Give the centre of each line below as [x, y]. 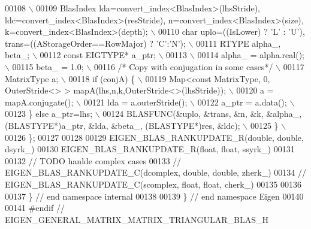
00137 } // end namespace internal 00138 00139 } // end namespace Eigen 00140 [154, 196]
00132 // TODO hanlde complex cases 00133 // [93, 160]
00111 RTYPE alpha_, [238, 43]
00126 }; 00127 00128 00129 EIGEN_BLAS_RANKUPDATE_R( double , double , [154, 137]
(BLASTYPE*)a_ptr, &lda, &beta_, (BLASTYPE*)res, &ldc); [123, 125]
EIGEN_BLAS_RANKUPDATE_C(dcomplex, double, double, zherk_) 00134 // [156, 172]
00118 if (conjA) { [102, 78]
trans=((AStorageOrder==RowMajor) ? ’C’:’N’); [95, 43]
